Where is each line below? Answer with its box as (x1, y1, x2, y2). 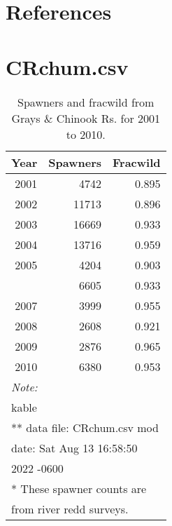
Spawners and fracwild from (17, 93, 155, 110)
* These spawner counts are (11, 480, 147, 497)
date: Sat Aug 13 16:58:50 (11, 439, 138, 456)
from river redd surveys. (11, 500, 129, 517)
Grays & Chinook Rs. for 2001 (11, 109, 161, 126)
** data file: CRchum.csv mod (11, 419, 159, 436)
